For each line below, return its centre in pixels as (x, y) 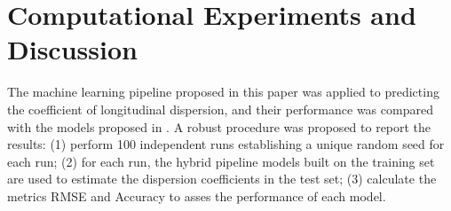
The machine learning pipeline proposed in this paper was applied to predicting (223, 92)
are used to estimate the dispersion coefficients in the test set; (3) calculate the (222, 179)
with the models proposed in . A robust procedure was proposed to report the (219, 126)
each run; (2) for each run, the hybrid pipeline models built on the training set (221, 161)
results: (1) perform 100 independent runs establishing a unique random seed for (226, 144)
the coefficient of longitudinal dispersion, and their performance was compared (220, 109)
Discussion (72, 49)
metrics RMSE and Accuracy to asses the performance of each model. (197, 195)
